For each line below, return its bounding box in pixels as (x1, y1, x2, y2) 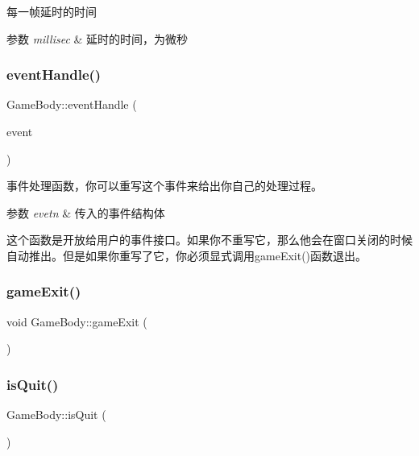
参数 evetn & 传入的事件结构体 (6, 204, 165, 221)
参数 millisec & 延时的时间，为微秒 (6, 30, 189, 47)
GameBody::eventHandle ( (6, 96, 137, 113)
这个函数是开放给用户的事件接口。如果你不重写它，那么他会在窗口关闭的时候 (6, 231, 413, 248)
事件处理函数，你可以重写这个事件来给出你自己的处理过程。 (6, 177, 322, 194)
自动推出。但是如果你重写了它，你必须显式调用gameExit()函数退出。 (6, 247, 367, 263)
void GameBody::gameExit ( (6, 313, 147, 330)
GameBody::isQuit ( (6, 406, 106, 423)
